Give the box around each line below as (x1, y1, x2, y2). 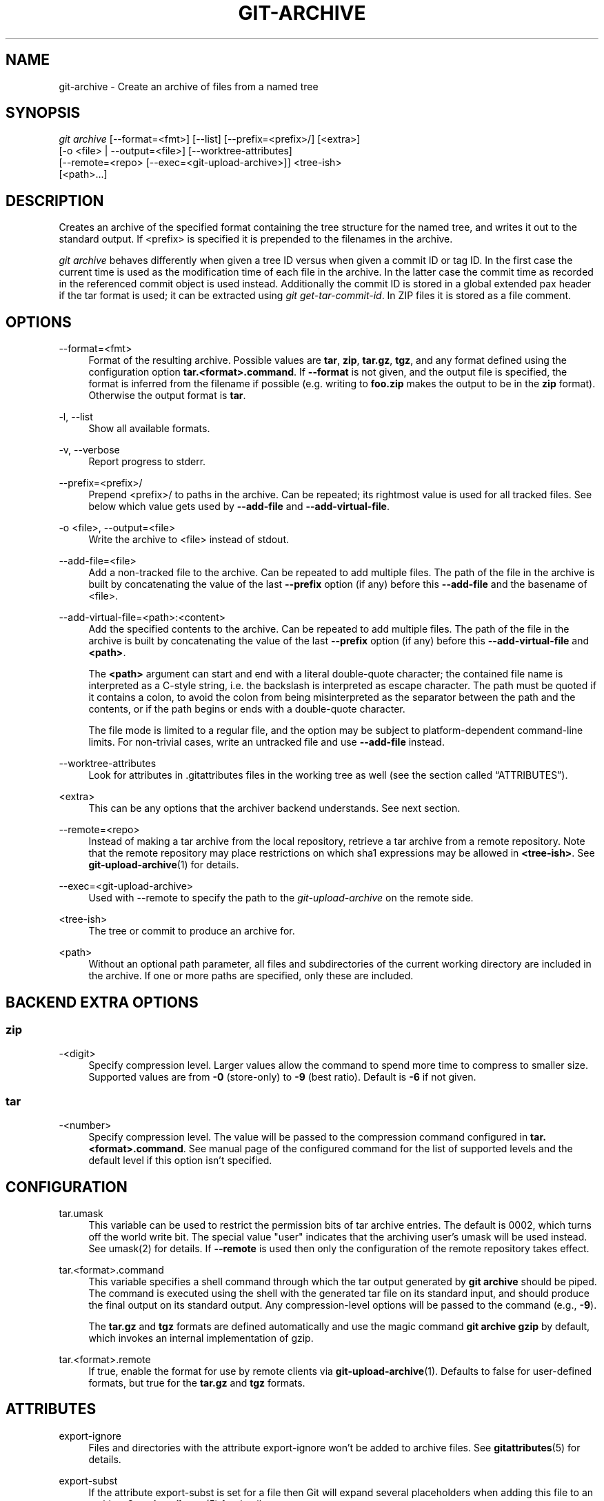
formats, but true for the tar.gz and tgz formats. (88, 1376, 305, 1389)
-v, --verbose (59, 444, 120, 456)
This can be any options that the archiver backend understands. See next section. (88, 802, 461, 815)
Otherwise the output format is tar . (88, 389, 246, 402)
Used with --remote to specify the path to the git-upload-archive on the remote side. (88, 892, 474, 904)
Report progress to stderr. (88, 456, 206, 468)
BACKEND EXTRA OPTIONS (6, 993, 199, 1011)
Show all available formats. (88, 422, 210, 435)
